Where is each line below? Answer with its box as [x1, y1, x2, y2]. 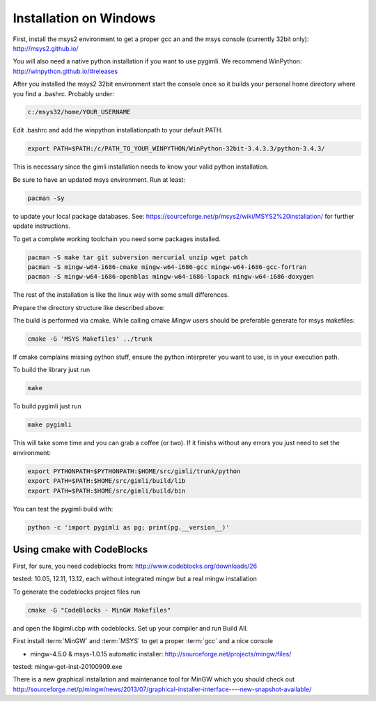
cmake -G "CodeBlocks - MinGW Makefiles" [27, 606, 171, 614]
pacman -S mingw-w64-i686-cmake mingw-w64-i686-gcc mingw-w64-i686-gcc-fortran [27, 263, 307, 271]
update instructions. [13, 222, 71, 230]
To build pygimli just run [13, 402, 81, 410]
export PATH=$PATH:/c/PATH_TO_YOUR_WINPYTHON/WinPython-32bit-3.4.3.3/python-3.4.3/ [27, 145, 325, 153]
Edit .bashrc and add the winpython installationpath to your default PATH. [13, 126, 223, 134]
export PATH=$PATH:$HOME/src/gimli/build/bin [27, 486, 186, 495]
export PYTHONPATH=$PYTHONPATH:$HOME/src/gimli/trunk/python [27, 467, 241, 475]
